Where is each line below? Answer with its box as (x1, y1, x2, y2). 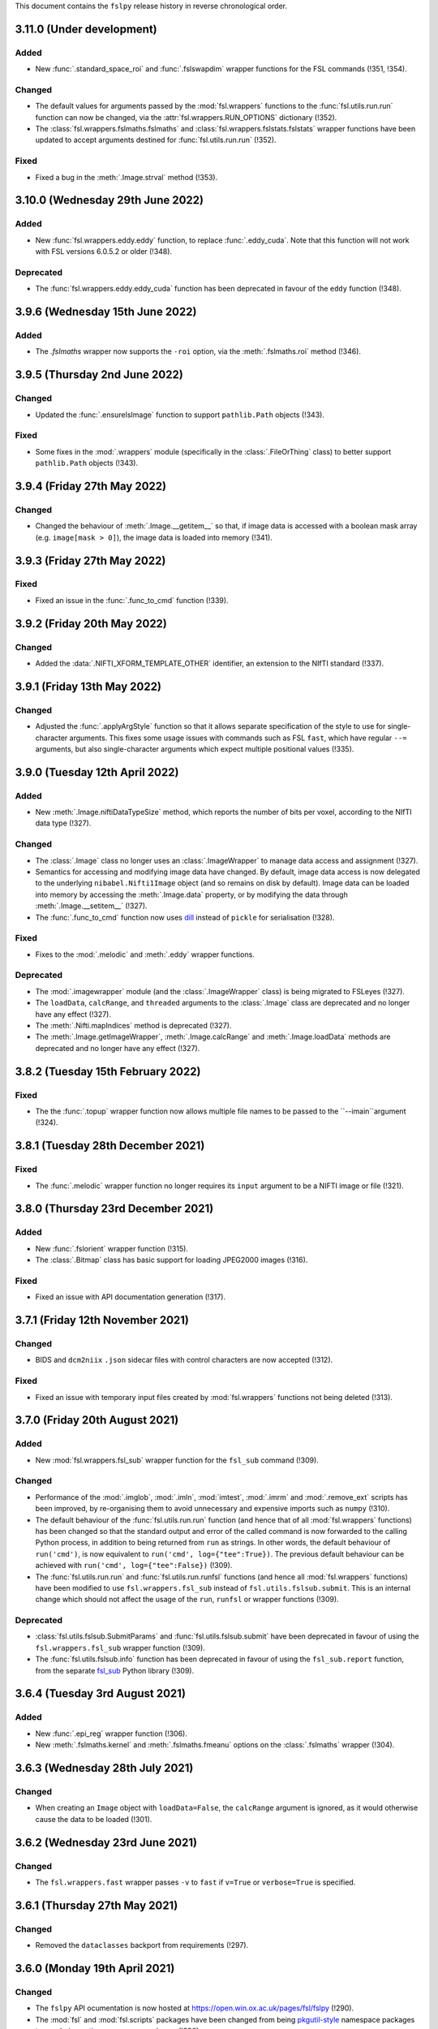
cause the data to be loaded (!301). (35, 1814, 152, 1824)
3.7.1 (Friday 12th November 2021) (15, 1313, 190, 1327)
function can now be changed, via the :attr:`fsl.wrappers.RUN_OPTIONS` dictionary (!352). (35, 112, 337, 122)
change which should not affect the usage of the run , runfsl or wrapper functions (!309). (35, 1595, 340, 1605)
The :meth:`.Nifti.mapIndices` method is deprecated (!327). (35, 1021, 232, 1031)
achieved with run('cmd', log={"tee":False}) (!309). (35, 1561, 233, 1570)
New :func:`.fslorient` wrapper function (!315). (35, 1243, 188, 1253)
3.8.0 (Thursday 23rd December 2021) (15, 1202, 214, 1216)
